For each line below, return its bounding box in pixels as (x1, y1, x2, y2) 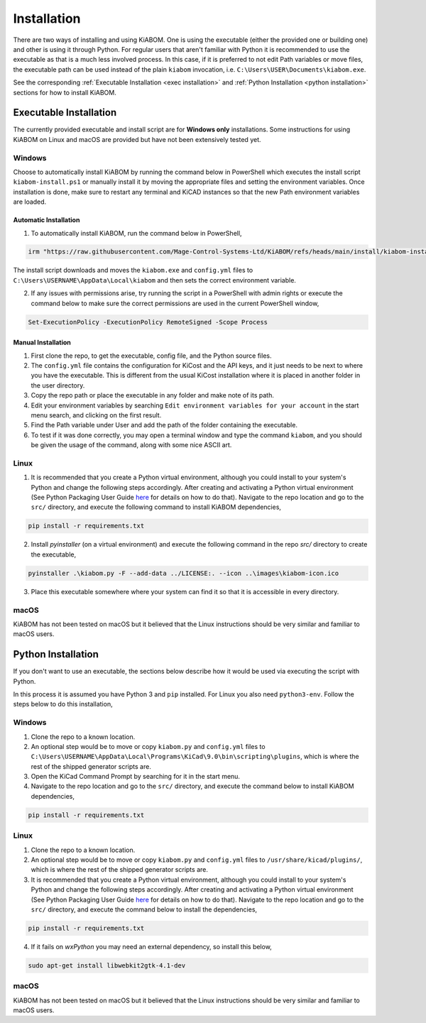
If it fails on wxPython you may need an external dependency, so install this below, (31, 942, 273, 951)
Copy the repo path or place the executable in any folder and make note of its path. (31, 391, 275, 400)
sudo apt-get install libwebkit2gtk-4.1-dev (28, 961, 186, 969)
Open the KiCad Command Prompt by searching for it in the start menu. (31, 772, 241, 781)
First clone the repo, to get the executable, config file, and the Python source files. (31, 351, 272, 360)
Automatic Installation (13, 216, 80, 224)
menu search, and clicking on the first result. (31, 410, 162, 419)
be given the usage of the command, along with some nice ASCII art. (31, 441, 232, 449)
